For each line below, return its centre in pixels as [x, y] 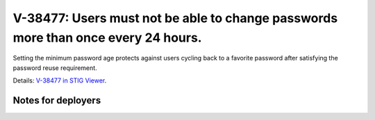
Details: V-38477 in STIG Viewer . [60, 80]
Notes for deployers [57, 100]
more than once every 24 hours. [107, 37]
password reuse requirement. [55, 68]
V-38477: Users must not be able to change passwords [175, 18]
